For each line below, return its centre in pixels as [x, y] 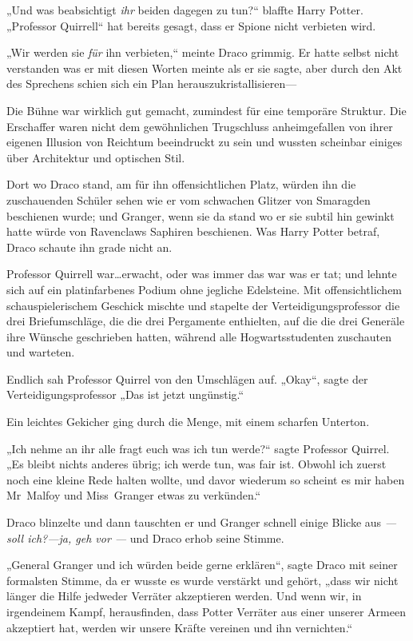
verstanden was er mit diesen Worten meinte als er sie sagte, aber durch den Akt [205, 68]
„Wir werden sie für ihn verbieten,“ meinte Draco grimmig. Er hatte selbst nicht [203, 52]
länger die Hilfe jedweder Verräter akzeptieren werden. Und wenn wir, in [184, 596]
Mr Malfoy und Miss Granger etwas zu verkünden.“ [134, 495]
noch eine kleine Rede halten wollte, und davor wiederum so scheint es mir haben [206, 479]
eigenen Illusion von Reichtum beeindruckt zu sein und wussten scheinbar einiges [205, 142]
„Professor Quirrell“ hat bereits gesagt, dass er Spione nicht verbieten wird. [191, 25]
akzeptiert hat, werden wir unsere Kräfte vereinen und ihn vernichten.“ [180, 627]
